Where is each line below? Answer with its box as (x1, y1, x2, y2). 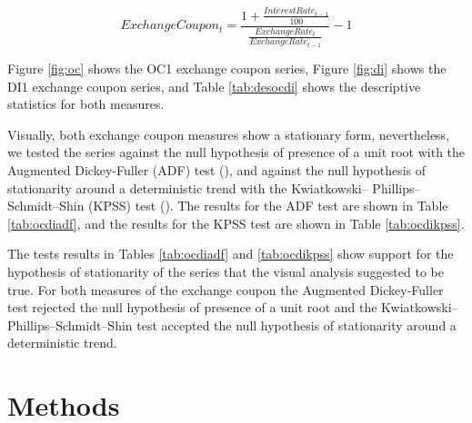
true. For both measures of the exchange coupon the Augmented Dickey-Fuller (7, 280, 444, 299)
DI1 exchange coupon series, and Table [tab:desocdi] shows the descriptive (7, 76, 421, 95)
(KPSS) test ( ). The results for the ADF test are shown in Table (88, 196, 448, 215)
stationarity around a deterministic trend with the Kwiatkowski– (7, 178, 368, 197)
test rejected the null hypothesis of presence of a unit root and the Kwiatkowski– (7, 298, 458, 317)
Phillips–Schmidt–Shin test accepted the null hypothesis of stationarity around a (7, 315, 457, 334)
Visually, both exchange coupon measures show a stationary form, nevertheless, (7, 124, 450, 143)
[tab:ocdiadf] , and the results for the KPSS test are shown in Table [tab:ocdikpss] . (7, 213, 465, 232)
